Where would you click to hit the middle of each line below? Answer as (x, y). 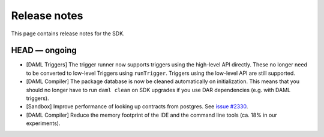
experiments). (43, 123)
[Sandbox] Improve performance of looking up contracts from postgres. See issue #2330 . (137, 106)
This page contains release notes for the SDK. (68, 34)
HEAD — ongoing (44, 51)
